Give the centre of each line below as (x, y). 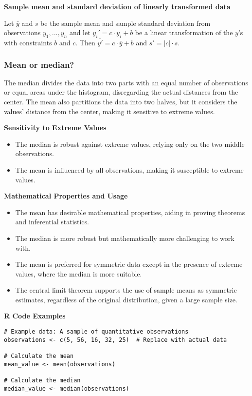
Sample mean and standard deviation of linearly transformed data (117, 6)
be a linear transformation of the (184, 32)
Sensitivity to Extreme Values (55, 128)
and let (80, 32)
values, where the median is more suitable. (79, 273)
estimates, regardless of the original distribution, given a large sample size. (126, 299)
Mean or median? (39, 64)
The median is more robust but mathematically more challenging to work (125, 238)
